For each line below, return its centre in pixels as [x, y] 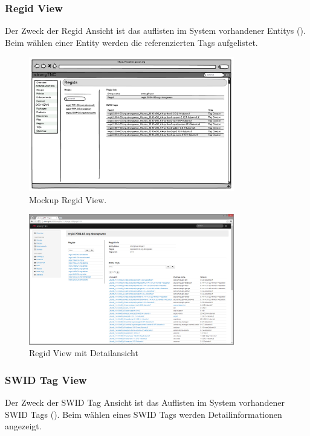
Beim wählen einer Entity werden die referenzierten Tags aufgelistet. [131, 42]
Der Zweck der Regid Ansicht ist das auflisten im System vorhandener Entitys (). [155, 31]
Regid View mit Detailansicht [84, 353]
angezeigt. [23, 426]
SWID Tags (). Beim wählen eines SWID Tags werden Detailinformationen [144, 414]
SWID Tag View [46, 379]
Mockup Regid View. [68, 199]
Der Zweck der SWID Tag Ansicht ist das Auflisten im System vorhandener [145, 402]
